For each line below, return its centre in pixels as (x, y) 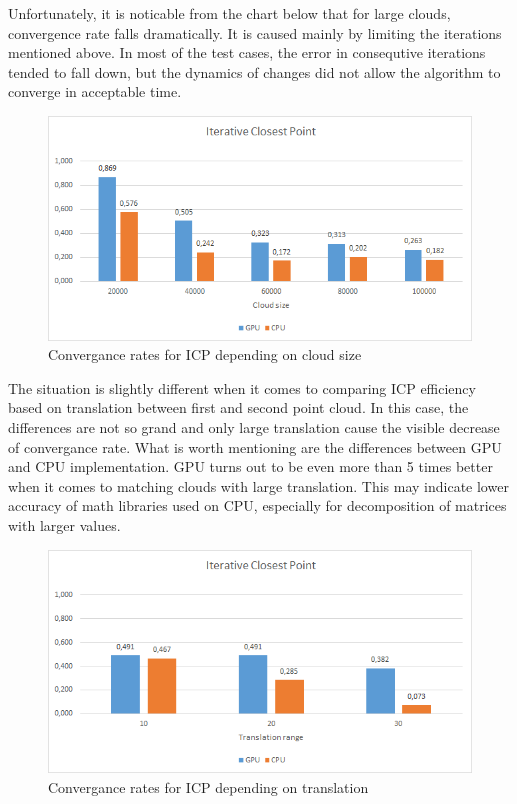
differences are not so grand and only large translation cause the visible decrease (254, 426)
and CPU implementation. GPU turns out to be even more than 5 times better (250, 466)
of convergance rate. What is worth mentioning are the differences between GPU (255, 446)
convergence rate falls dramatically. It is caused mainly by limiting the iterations (255, 32)
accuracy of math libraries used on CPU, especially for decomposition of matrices (257, 505)
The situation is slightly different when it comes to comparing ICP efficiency (242, 387)
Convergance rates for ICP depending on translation (208, 787)
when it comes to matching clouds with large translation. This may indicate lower (258, 485)
